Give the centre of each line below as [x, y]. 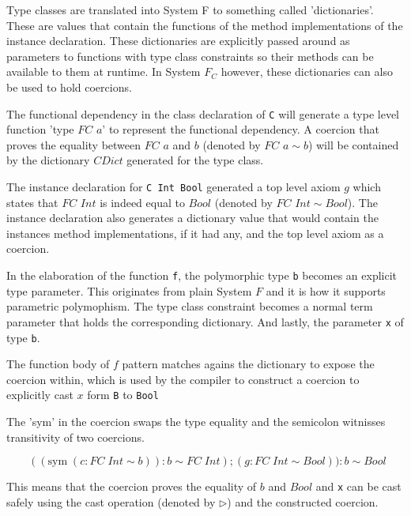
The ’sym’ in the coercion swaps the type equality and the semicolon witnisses [196, 422]
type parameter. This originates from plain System [129, 290]
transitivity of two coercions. [75, 437]
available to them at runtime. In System [104, 72]
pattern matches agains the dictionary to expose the [248, 364]
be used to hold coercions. [69, 87]
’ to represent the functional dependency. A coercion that [241, 129]
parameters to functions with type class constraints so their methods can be [190, 56]
